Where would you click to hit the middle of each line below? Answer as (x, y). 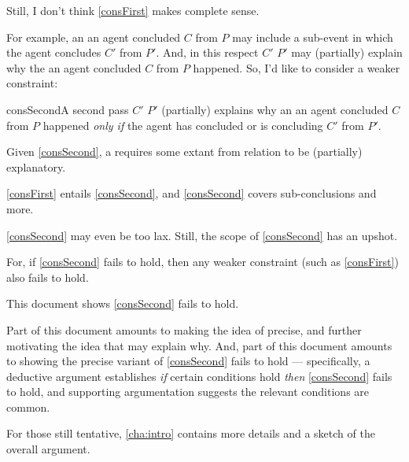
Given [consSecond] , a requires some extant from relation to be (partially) (184, 152)
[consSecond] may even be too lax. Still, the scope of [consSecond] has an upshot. (202, 235)
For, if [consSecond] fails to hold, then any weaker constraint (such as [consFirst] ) (203, 262)
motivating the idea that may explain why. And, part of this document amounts (199, 345)
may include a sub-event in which (313, 37)
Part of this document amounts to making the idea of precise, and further (184, 329)
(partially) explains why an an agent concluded (275, 109)
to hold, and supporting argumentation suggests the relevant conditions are (188, 392)
